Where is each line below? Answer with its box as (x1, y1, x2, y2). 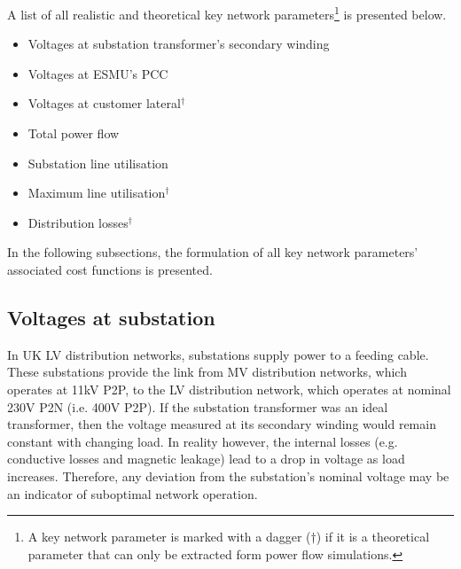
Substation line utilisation (27, 153, 168, 172)
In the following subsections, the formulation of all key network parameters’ (7, 243, 418, 261)
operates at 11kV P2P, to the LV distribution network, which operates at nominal (7, 379, 451, 398)
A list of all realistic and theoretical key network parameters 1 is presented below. (7, 3, 447, 23)
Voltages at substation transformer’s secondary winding (27, 35, 330, 53)
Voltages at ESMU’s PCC (27, 64, 168, 82)
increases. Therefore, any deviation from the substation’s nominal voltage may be (7, 466, 449, 485)
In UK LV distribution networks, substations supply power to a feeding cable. (7, 345, 429, 363)
